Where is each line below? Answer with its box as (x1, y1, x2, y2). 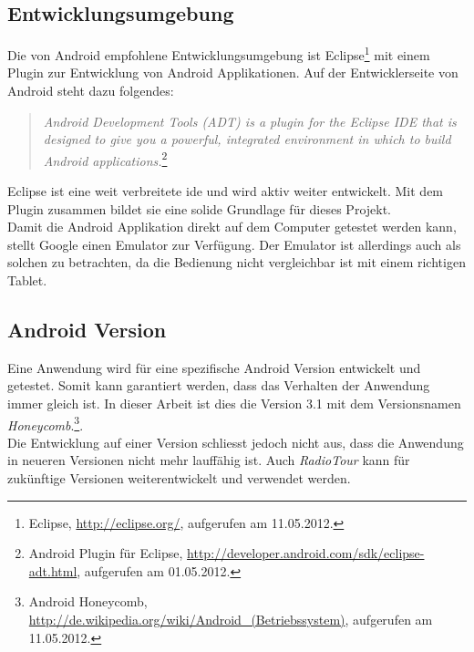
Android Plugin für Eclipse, (28, 543, 183, 563)
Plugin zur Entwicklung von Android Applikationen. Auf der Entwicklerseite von (7, 63, 459, 82)
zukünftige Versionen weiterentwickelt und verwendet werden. (7, 469, 351, 488)
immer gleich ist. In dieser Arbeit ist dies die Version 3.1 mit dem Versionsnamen (7, 394, 461, 413)
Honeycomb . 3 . (7, 412, 84, 434)
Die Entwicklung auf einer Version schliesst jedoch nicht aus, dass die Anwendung (7, 432, 464, 451)
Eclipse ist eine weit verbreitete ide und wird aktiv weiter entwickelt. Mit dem (7, 181, 444, 201)
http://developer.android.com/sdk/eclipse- (187, 543, 425, 563)
